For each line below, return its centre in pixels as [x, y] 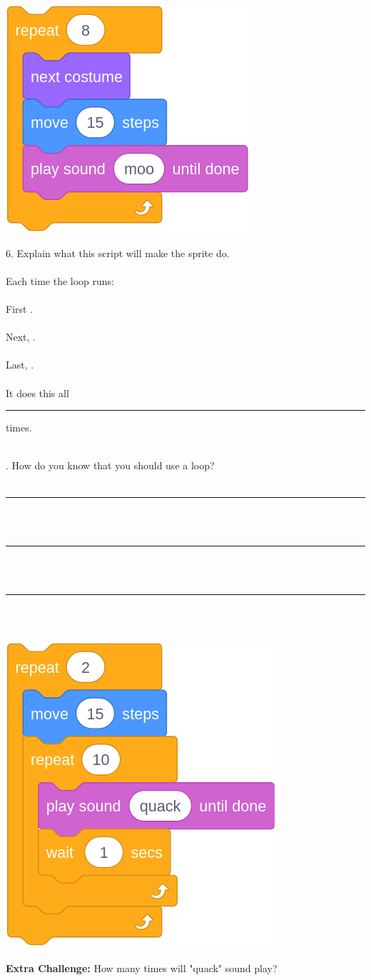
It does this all [37, 392]
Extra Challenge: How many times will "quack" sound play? [142, 967]
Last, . [20, 365]
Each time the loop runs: [60, 280]
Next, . [21, 337]
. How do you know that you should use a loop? [110, 465]
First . [20, 308]
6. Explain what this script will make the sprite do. [118, 252]
